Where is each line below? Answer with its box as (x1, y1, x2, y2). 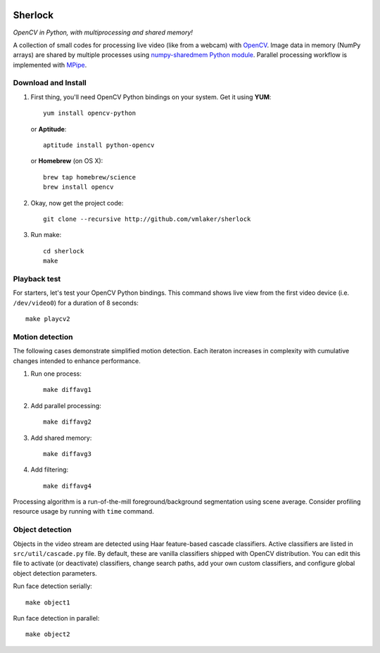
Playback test (13, 274, 61, 284)
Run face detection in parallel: (13, 614, 100, 622)
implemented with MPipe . (13, 61, 87, 69)
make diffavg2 (43, 418, 91, 426)
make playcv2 (25, 315, 70, 323)
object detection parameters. (13, 569, 98, 577)
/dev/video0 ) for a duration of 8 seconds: (13, 298, 139, 307)
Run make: (30, 231, 62, 239)
